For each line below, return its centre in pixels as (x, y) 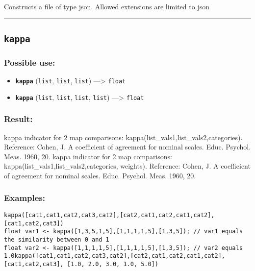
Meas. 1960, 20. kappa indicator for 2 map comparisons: (88, 156)
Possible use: (30, 62)
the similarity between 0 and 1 (57, 239)
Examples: (25, 197)
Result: (18, 119)
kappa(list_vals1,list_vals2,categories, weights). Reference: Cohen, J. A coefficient (127, 166)
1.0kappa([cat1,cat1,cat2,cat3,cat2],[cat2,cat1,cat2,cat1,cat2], (115, 256)
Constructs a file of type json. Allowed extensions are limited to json (107, 6)
